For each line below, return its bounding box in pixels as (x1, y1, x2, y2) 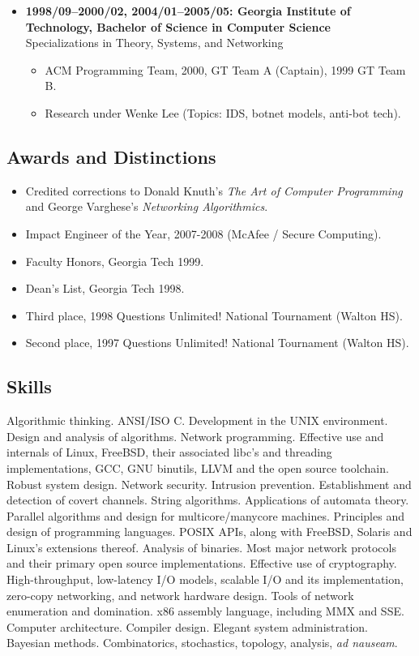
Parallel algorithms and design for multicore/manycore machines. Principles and (6, 507, 404, 524)
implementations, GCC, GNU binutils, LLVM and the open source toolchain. (6, 459, 389, 476)
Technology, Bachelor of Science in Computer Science (25, 18, 331, 35)
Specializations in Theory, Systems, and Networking (25, 34, 284, 51)
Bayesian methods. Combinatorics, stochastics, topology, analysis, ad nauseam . (6, 634, 398, 651)
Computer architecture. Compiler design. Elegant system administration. (6, 618, 368, 635)
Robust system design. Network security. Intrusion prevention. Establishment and (6, 475, 412, 492)
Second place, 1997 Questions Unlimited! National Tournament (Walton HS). (25, 334, 409, 351)
